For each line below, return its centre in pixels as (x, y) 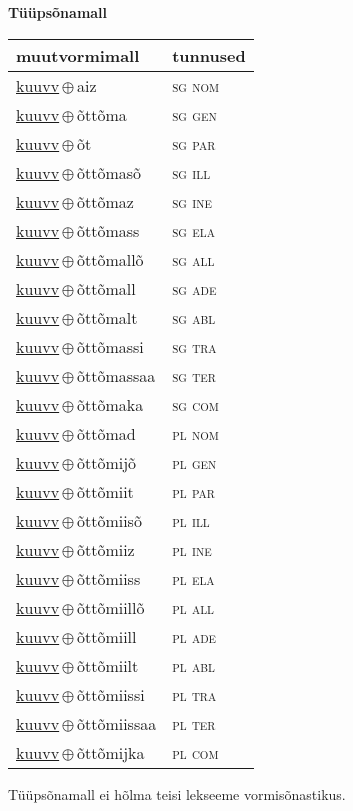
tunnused (209, 55)
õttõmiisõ (109, 520)
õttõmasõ (109, 172)
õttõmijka (110, 752)
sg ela (193, 230)
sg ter (194, 375)
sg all (193, 259)
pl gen (194, 462)
